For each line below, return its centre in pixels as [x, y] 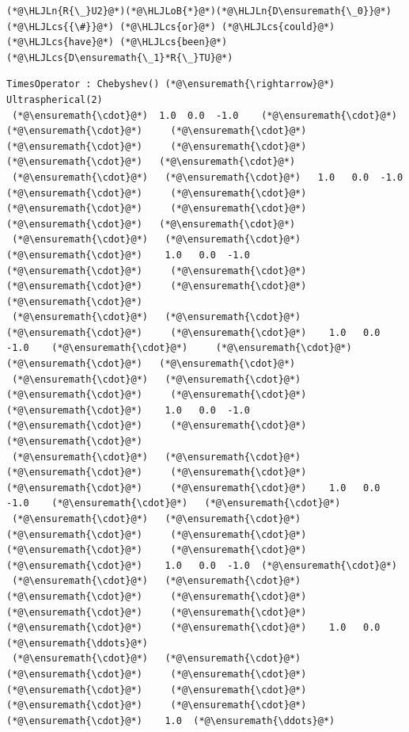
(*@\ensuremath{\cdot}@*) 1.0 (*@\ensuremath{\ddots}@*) [171, 721]
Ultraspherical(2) [55, 99]
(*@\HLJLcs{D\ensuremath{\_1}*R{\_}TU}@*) [120, 57]
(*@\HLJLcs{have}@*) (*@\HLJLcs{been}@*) [117, 42]
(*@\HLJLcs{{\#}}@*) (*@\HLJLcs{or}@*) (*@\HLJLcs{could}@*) [171, 27]
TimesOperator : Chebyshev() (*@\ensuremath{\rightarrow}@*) [171, 84]
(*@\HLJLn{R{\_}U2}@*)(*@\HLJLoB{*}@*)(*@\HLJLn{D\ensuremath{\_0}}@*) [199, 11]
